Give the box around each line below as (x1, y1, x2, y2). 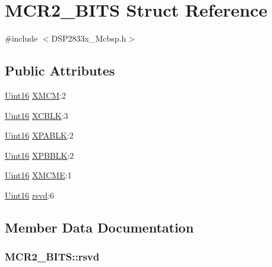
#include (5, 32, 38, 45)
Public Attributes (5, 61, 115, 80)
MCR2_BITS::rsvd (5, 249, 100, 264)
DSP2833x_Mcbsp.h (51, 32, 126, 45)
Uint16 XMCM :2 (5, 89, 67, 101)
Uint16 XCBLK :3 (5, 109, 68, 121)
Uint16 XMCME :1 (5, 169, 72, 181)
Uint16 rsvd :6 (5, 189, 54, 201)
